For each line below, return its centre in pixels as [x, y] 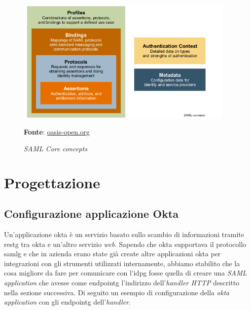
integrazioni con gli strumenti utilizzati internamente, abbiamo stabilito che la [122, 263]
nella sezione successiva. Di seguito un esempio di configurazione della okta [117, 292]
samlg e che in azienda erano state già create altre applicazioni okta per [112, 254]
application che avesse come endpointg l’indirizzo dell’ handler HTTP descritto [122, 282]
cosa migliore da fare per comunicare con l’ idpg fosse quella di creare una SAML [125, 273]
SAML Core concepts [55, 148]
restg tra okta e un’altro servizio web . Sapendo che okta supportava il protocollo [125, 244]
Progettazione [52, 182]
